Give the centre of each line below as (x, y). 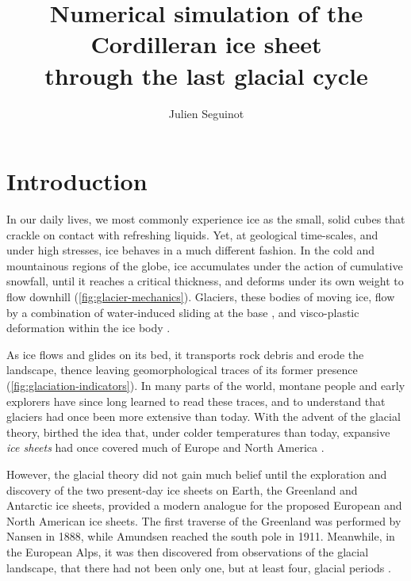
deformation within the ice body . (88, 328)
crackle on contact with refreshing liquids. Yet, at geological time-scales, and (192, 234)
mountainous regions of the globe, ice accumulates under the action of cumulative (205, 265)
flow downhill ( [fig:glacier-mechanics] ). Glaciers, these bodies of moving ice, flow (201, 296)
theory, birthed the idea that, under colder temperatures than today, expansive (198, 432)
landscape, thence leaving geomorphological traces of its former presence (182, 370)
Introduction (77, 181)
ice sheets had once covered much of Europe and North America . (165, 447)
